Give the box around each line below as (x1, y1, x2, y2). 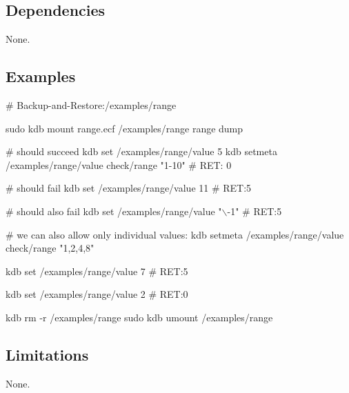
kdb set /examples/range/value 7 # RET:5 (6, 263, 188, 278)
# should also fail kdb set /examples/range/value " (6, 203, 222, 218)
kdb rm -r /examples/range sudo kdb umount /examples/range (6, 310, 273, 324)
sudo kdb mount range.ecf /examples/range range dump (6, 121, 243, 135)
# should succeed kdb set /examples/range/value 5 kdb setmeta (6, 144, 277, 159)
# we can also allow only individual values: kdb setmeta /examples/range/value (6, 227, 344, 241)
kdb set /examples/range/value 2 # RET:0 (6, 287, 188, 301)
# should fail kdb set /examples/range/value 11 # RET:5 (6, 181, 252, 195)
